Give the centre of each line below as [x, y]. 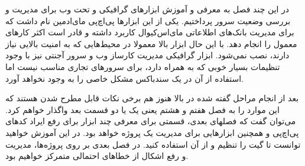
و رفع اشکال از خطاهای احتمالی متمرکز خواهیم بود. [97, 156]
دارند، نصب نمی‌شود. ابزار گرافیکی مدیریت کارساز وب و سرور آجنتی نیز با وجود [147, 55]
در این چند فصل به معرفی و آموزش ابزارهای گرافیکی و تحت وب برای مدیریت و [147, 9]
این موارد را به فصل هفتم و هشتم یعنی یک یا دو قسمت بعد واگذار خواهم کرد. [142, 109]
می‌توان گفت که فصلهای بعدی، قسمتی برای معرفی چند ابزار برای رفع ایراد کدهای [151, 121]
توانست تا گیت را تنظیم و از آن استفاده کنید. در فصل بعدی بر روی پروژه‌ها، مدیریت [153, 144]
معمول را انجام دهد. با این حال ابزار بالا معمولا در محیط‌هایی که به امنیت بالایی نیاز [151, 43]
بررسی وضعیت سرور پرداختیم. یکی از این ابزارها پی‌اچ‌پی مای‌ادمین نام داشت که [148, 20]
